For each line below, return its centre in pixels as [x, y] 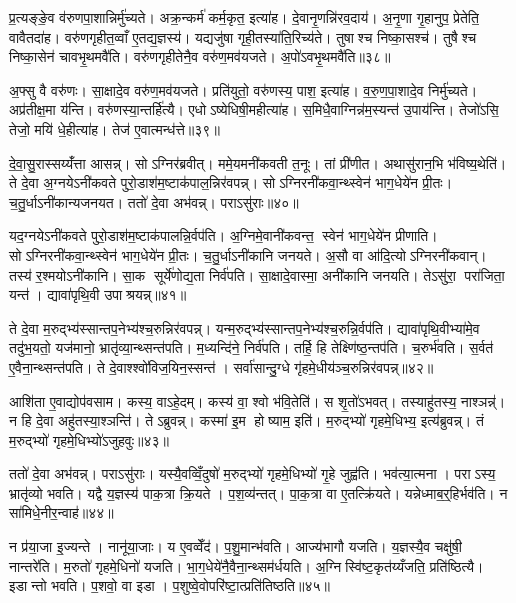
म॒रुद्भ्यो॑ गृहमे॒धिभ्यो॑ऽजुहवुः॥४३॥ [89, 439]
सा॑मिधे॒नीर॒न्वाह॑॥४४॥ [61, 512]
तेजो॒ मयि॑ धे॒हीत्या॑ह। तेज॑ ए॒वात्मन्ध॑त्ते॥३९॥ [114, 128]
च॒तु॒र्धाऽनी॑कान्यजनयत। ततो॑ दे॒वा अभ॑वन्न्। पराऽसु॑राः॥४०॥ [154, 201]
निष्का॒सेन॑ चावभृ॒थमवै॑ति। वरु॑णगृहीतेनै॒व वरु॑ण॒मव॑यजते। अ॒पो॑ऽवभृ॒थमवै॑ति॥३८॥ [200, 56]
